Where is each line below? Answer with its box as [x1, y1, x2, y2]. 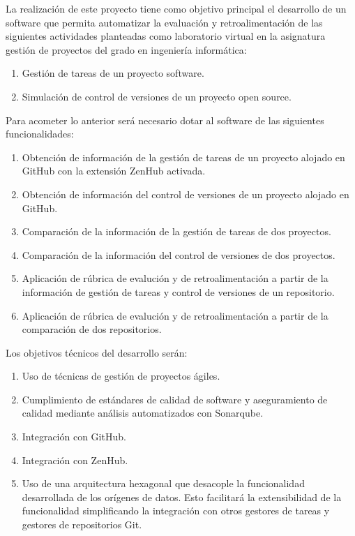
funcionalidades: [6, 126, 74, 141]
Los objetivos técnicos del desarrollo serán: [6, 345, 188, 359]
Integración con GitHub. [22, 429, 126, 444]
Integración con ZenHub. [22, 452, 128, 467]
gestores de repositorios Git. [22, 517, 142, 532]
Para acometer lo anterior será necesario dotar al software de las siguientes [6, 112, 324, 127]
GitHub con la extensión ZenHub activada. [22, 163, 206, 178]
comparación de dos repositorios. [22, 322, 162, 336]
